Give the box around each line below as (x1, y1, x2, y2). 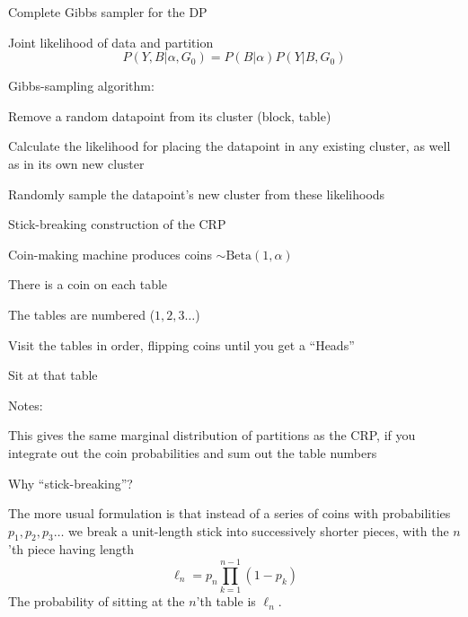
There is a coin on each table (8, 275, 168, 294)
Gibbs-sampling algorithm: (8, 76, 155, 95)
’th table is (196, 592, 256, 611)
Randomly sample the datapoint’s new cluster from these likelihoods (8, 184, 385, 203)
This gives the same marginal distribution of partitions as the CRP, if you (8, 426, 416, 445)
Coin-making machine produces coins (8, 244, 212, 263)
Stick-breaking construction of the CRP (8, 215, 226, 234)
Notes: (8, 395, 43, 414)
